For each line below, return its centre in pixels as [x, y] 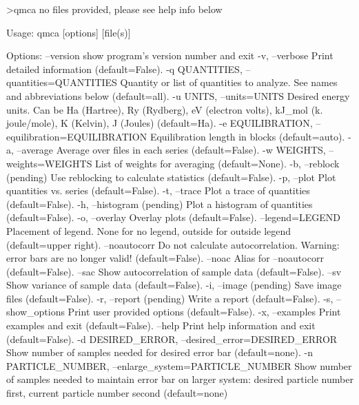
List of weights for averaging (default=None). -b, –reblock [217, 163]
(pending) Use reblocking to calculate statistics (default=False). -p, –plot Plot [171, 177]
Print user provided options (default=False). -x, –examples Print [204, 312]
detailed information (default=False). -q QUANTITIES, [124, 69]
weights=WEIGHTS [49, 163]
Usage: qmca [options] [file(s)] [69, 32]
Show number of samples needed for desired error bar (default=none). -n [160, 352]
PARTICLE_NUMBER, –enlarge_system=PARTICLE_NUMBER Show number [179, 365]
